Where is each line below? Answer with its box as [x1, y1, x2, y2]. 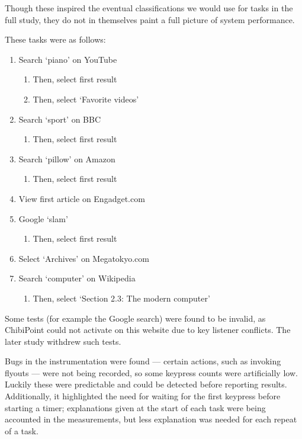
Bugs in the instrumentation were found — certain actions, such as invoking [5, 355, 281, 367]
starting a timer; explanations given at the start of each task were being [5, 401, 266, 414]
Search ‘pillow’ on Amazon [18, 152, 115, 165]
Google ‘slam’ [18, 212, 68, 225]
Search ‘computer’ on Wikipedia [18, 272, 136, 284]
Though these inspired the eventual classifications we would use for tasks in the [5, 2, 293, 14]
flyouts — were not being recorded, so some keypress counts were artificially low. [5, 366, 298, 379]
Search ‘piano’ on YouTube [18, 53, 117, 65]
